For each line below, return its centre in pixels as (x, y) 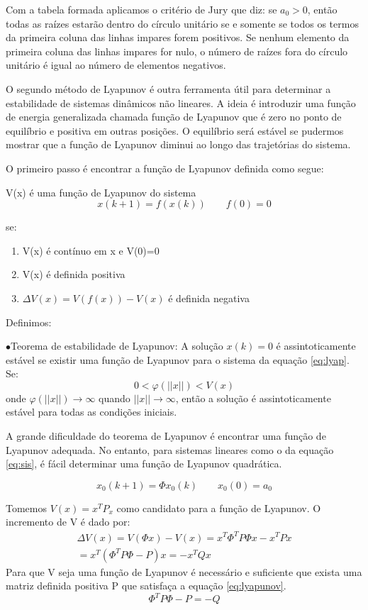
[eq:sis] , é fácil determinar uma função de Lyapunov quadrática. (144, 464)
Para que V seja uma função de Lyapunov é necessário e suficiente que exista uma (184, 571)
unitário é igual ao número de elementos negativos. (116, 65)
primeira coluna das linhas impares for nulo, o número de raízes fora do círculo (177, 51)
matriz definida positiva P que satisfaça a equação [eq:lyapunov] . (146, 586)
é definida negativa (209, 298)
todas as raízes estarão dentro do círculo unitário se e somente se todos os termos (182, 23)
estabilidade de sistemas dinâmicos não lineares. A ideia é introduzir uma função (181, 102)
